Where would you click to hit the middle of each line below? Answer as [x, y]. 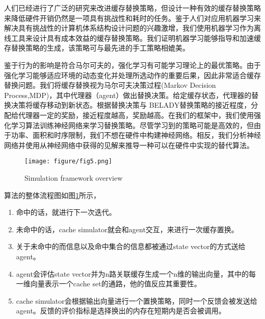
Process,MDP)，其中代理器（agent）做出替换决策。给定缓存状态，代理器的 [128, 95]
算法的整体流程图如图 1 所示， [52, 195]
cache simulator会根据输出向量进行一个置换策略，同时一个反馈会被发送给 [137, 300]
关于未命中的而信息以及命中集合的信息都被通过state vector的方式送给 [131, 246]
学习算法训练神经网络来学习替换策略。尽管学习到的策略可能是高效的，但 [132, 125]
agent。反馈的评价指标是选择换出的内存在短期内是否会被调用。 [121, 311]
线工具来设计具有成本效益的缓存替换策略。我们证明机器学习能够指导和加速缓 [132, 38]
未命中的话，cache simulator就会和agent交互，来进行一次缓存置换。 [127, 229]
